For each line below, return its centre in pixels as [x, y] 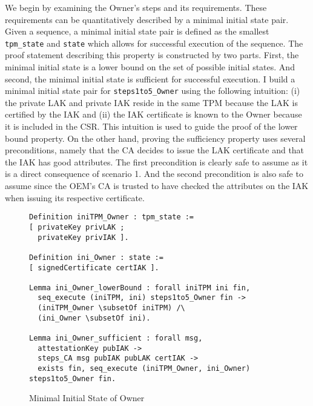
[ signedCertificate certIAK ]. [94, 268]
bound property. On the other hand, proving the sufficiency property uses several [155, 138]
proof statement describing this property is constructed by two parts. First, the [152, 55]
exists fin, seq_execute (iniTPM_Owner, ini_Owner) [144, 369]
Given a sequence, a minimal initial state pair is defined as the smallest [137, 31]
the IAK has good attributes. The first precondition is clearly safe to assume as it [156, 161]
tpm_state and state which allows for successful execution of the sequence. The [154, 43]
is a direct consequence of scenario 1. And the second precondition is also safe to [154, 174]
